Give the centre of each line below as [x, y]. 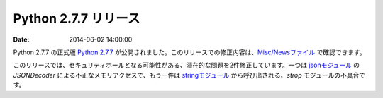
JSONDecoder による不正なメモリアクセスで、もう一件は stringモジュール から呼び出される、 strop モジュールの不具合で [189, 75]
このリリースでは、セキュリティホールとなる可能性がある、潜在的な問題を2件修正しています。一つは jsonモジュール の [187, 65]
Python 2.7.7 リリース [77, 18]
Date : [21, 39]
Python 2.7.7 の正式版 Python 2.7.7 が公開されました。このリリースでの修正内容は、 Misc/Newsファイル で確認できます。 [190, 52]
